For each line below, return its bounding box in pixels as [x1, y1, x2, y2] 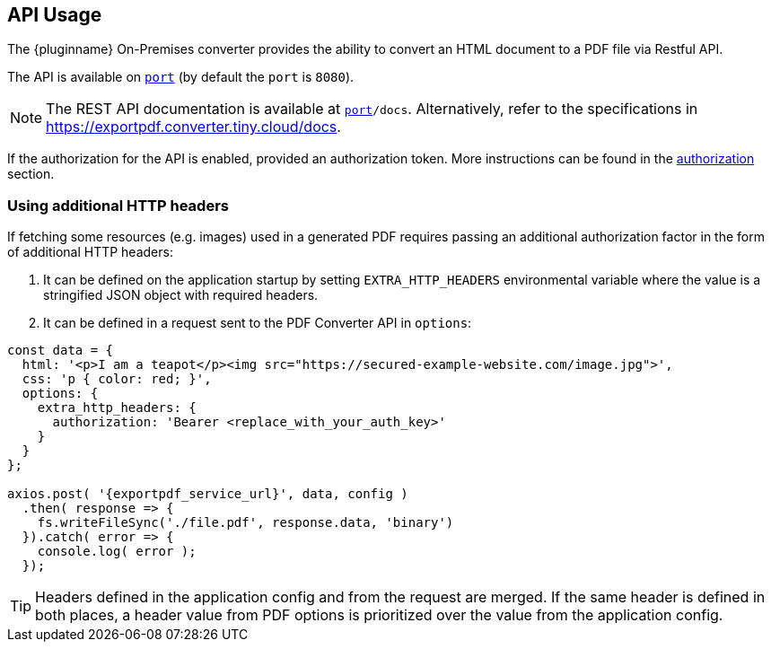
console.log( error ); [37, 544, 197, 559]
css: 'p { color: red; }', [22, 372, 212, 387]
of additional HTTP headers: [7, 244, 173, 260]
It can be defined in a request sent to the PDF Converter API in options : [43, 315, 472, 331]
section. [7, 166, 55, 182]
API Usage [7, 4, 102, 26]
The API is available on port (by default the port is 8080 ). [7, 69, 355, 85]
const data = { [7, 343, 114, 358]
